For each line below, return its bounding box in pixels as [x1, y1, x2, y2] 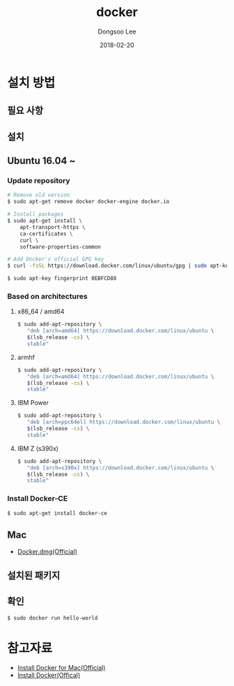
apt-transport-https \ [19, 224, 86, 231]
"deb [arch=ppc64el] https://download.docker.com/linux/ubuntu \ [26, 418, 221, 426]
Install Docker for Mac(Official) [17, 664, 106, 672]
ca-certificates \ [19, 230, 73, 238]
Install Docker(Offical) [17, 671, 81, 680]
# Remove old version [7, 191, 70, 199]
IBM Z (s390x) [17, 444, 59, 453]
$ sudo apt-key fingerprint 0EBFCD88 [7, 275, 117, 282]
